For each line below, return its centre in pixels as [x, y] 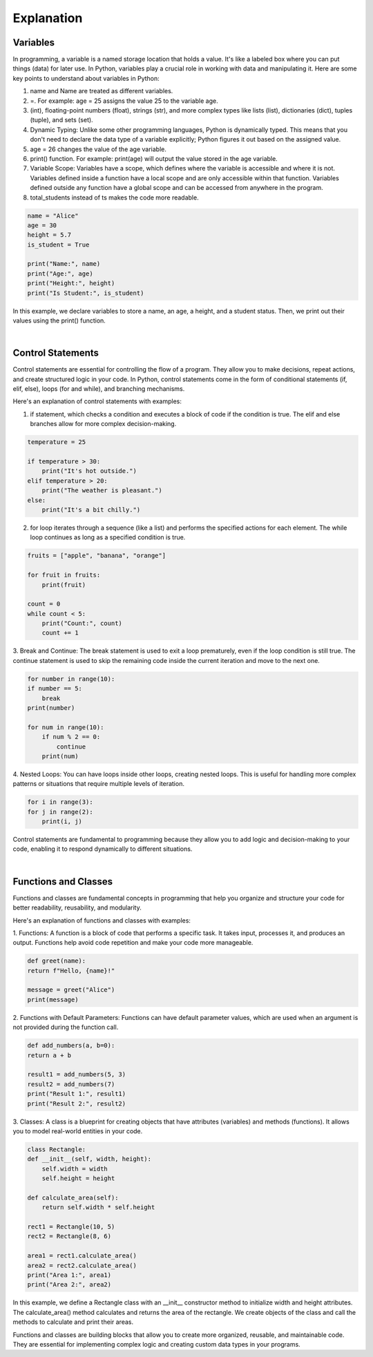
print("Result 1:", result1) [77, 1094]
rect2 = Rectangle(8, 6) [69, 1236]
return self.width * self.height [98, 1207]
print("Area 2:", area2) [69, 1285]
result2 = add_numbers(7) [71, 1084]
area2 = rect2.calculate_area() [82, 1265]
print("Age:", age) [60, 273]
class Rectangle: [57, 1149]
